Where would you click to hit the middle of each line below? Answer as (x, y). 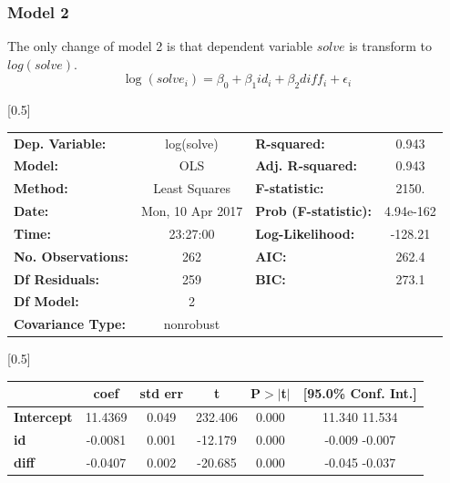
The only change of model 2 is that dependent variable (160, 46)
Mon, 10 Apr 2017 (192, 211)
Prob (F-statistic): (314, 211)
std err (162, 393)
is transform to (391, 46)
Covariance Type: (70, 324)
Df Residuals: (56, 278)
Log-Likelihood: (305, 233)
